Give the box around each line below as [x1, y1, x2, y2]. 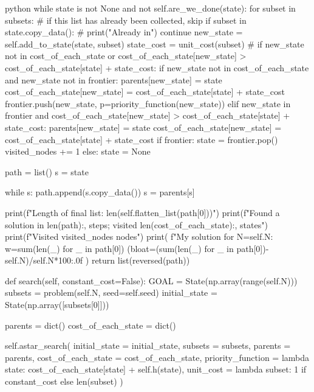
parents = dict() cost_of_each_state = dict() [5, 318, 176, 331]
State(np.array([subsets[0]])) [5, 298, 109, 311]
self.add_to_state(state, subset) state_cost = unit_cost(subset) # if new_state [5, 37, 304, 50]
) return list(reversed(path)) [85, 254, 190, 267]
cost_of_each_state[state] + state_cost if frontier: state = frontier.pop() [5, 133, 278, 145]
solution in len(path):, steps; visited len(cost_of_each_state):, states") [5, 218, 268, 231]
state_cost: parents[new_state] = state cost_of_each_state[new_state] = [5, 121, 282, 133]
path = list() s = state [5, 165, 89, 178]
